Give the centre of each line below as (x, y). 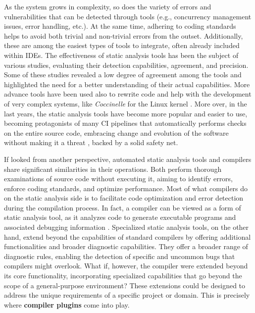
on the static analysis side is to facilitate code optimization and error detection (124, 198)
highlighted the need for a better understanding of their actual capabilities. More (127, 84)
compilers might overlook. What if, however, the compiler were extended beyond (126, 266)
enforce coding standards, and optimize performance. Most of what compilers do (126, 188)
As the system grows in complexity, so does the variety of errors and (108, 6)
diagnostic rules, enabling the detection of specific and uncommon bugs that (120, 256)
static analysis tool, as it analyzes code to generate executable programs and (120, 217)
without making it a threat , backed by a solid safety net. (91, 142)
